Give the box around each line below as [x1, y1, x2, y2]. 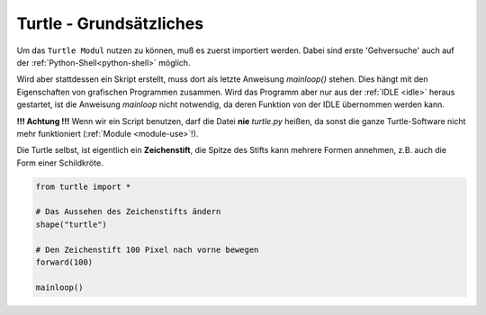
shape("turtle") [35, 219, 108, 229]
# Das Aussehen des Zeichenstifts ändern [35, 207, 221, 217]
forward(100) [35, 257, 94, 267]
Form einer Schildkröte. [16, 157, 103, 168]
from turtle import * [35, 181, 131, 192]
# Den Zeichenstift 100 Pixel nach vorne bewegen [35, 244, 259, 255]
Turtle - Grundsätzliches [16, 13, 204, 33]
